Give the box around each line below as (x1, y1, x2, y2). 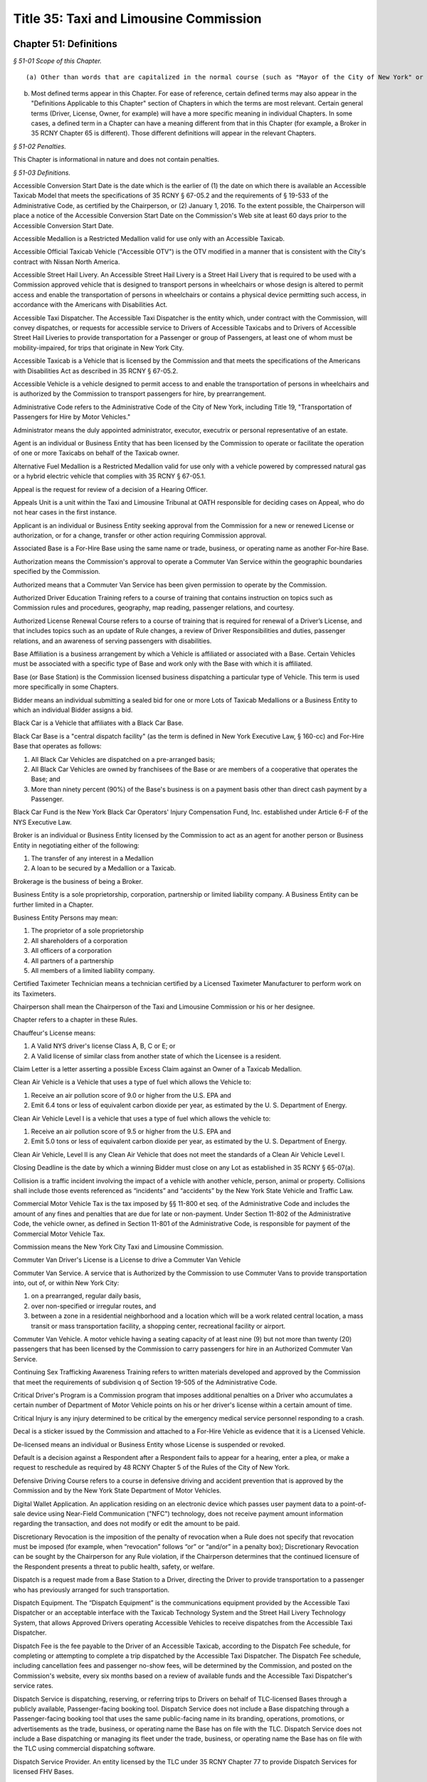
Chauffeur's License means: (13, 1029, 96, 1037)
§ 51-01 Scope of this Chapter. (13, 57, 102, 66)
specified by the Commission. (13, 567, 101, 576)
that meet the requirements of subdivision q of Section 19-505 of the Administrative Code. (13, 1378, 278, 1386)
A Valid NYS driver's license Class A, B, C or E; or (31, 1041, 176, 1051)
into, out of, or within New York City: (13, 1279, 120, 1287)
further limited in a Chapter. (13, 900, 94, 909)
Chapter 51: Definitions (13, 38, 117, 50)
